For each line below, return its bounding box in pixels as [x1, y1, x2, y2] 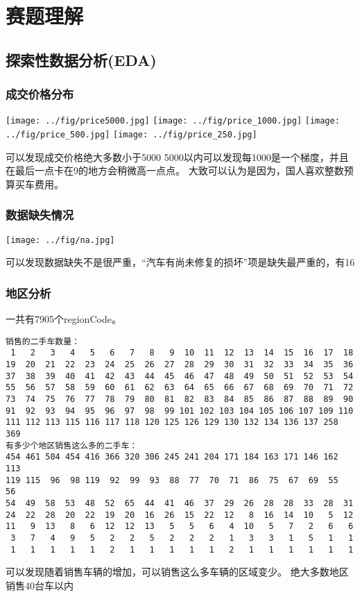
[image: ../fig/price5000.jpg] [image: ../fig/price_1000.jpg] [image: [6, 116, 340, 126]
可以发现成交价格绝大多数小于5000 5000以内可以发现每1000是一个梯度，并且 [6, 149, 349, 164]
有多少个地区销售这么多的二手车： [6, 440, 138, 451]
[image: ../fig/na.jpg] [6, 235, 115, 245]
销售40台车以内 [6, 578, 74, 592]
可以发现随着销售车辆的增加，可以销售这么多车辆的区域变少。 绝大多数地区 [6, 564, 349, 579]
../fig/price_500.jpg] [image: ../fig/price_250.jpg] [6, 130, 257, 140]
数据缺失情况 [6, 206, 74, 224]
